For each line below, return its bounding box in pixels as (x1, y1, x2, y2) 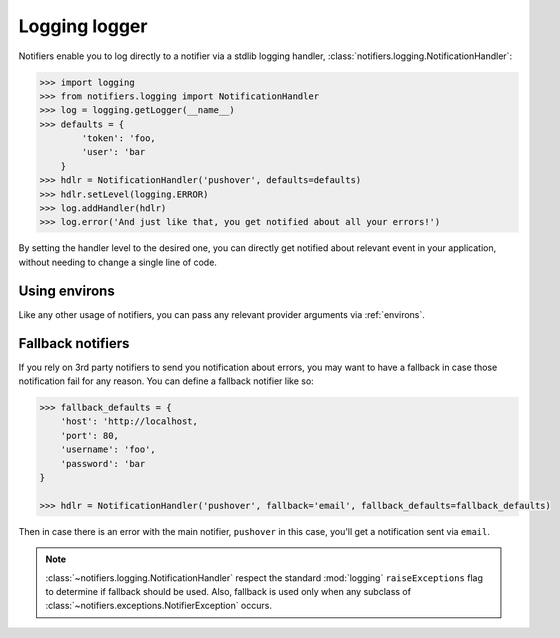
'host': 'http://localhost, (60, 416, 199, 427)
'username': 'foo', (60, 444, 157, 455)
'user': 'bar (81, 146, 146, 158)
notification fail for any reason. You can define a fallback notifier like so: (18, 375, 314, 387)
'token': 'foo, (81, 133, 157, 144)
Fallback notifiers (18, 335, 130, 352)
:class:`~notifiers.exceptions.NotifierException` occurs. (45, 600, 272, 612)
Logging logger (18, 15, 148, 37)
